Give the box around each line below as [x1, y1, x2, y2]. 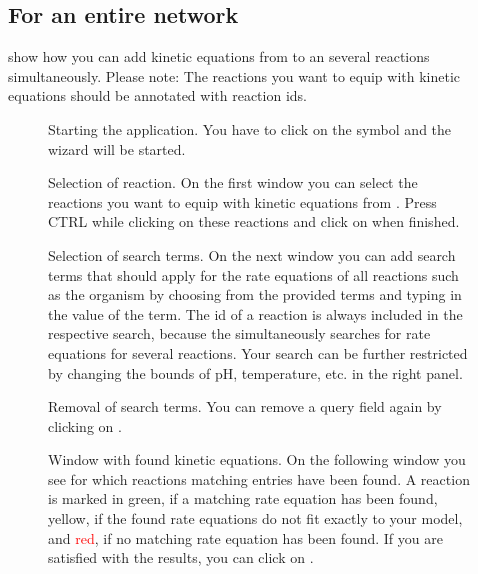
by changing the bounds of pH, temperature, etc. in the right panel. [48, 362, 463, 383]
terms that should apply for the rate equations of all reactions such [48, 264, 459, 285]
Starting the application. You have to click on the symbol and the [48, 118, 452, 139]
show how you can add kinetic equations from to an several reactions [8, 46, 430, 67]
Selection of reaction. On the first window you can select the [48, 172, 418, 193]
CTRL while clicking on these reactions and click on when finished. [48, 211, 460, 232]
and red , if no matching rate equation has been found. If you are [48, 527, 443, 548]
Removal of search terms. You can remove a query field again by [48, 396, 442, 417]
